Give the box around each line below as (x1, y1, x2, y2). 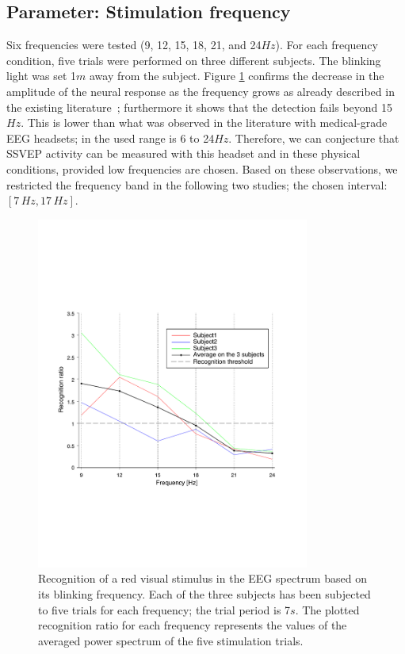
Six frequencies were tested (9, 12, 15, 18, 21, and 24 (6, 36, 262, 53)
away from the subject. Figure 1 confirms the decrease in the (89, 67, 384, 84)
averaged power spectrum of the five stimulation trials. (38, 632, 304, 648)
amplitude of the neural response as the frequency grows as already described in (6, 82, 395, 99)
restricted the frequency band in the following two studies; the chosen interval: (6, 176, 388, 193)
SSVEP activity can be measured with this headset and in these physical (6, 145, 361, 162)
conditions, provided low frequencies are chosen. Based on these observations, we (6, 160, 398, 177)
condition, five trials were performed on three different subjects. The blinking (6, 52, 381, 68)
